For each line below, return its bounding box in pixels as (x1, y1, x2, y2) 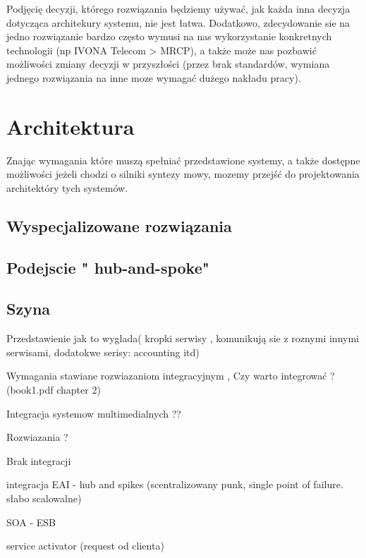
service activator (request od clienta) (6, 538, 164, 553)
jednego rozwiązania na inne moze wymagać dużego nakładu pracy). (6, 70, 301, 85)
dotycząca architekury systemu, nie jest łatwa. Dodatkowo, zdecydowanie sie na (6, 15, 350, 30)
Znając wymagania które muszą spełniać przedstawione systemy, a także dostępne (6, 152, 360, 167)
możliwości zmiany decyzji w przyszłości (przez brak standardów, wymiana (6, 56, 330, 71)
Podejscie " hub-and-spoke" (6, 256, 209, 278)
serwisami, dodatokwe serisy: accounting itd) (6, 344, 200, 359)
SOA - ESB (6, 514, 56, 529)
